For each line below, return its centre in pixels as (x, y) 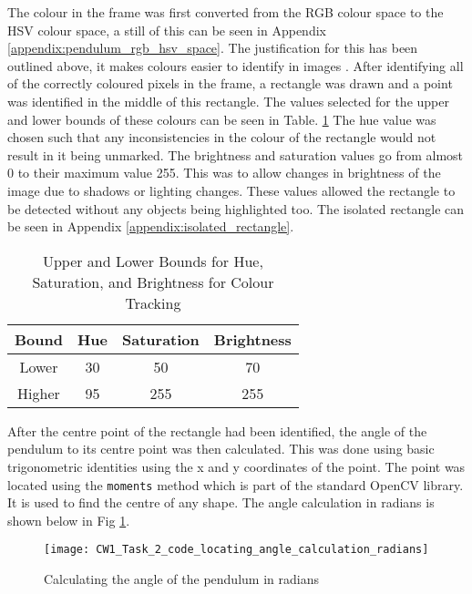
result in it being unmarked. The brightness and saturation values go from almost (236, 154)
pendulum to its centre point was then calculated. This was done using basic (221, 449)
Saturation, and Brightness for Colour (153, 282)
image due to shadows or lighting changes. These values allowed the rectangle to (231, 190)
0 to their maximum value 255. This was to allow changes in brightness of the (224, 173)
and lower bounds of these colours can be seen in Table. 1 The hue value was (222, 119)
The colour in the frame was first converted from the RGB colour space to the (226, 12)
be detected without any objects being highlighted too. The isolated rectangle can (236, 208)
